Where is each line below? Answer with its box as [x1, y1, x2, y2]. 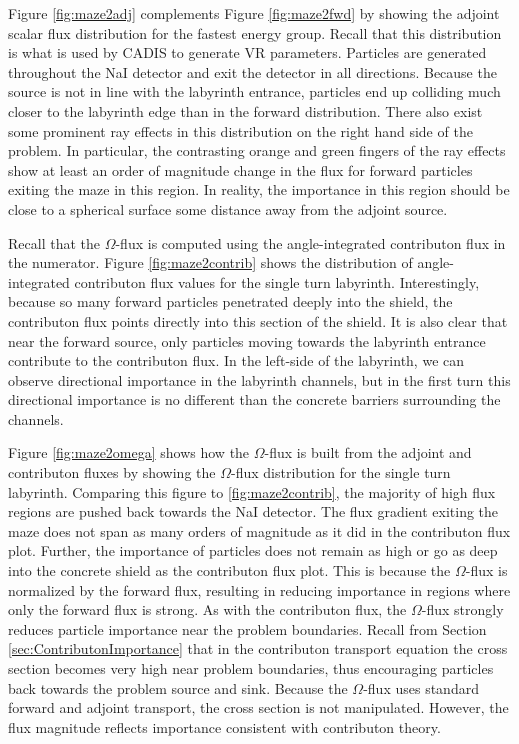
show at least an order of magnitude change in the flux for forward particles [8, 159, 473, 180]
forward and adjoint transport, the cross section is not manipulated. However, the [8, 697, 509, 718]
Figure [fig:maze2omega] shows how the [8, 442, 250, 463]
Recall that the [8, 232, 100, 253]
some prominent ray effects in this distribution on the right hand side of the [8, 120, 473, 141]
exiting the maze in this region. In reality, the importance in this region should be [8, 179, 510, 200]
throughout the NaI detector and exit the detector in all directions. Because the [8, 61, 497, 82]
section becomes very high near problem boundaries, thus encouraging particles [8, 658, 494, 678]
